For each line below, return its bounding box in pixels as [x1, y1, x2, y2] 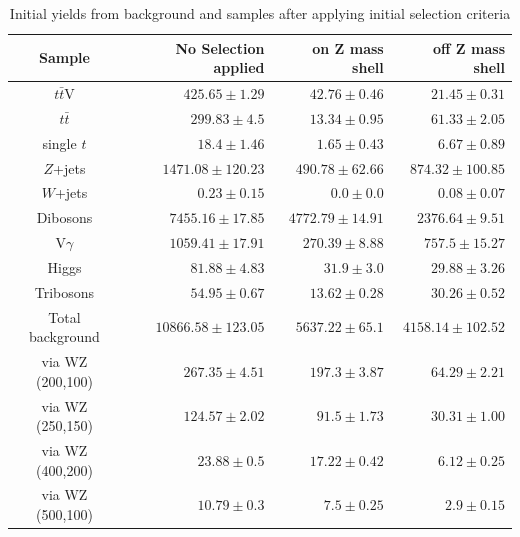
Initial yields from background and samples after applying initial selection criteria [9, 3, 511, 23]
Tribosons [34, 281, 95, 302]
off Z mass [433, 37, 505, 58]
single [42, 132, 77, 153]
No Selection [175, 37, 265, 58]
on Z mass [312, 37, 384, 58]
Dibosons [36, 207, 93, 228]
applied [213, 57, 265, 78]
